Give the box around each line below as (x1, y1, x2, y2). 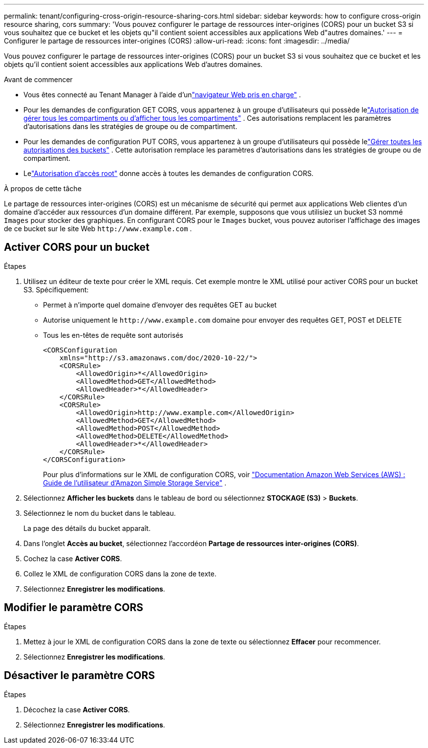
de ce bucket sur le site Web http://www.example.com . (4, 224, 192, 233)
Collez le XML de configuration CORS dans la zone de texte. (23, 569, 216, 578)
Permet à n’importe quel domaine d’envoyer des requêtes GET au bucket (43, 300, 277, 309)
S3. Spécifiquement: (23, 285, 89, 294)
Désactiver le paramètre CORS (4, 669, 155, 682)
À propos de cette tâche (4, 184, 82, 193)
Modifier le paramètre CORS (4, 601, 144, 614)
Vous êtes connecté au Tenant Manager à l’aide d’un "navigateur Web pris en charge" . (23, 90, 301, 99)
